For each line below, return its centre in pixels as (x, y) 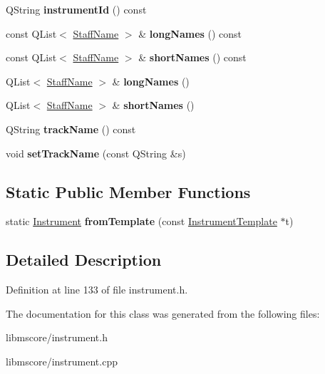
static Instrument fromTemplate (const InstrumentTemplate (141, 221)
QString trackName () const (71, 129)
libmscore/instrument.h (57, 337)
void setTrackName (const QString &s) (96, 153)
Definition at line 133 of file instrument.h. (97, 290)
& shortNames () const (192, 57)
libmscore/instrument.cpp (62, 361)
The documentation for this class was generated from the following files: (163, 313)
